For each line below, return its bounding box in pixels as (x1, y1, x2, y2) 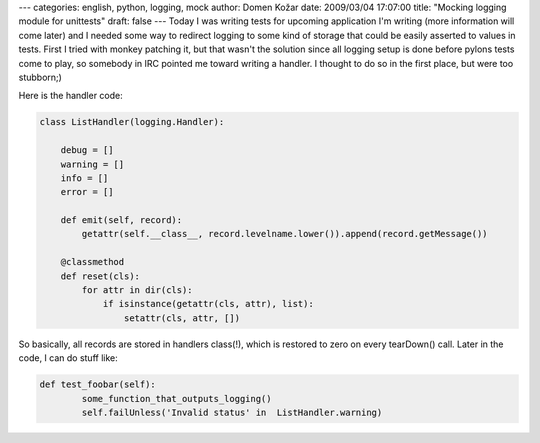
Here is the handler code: (18, 90, 124, 102)
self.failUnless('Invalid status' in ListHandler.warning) (81, 406, 383, 418)
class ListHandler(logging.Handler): (39, 116, 225, 128)
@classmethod (60, 256, 125, 268)
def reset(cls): (60, 270, 140, 282)
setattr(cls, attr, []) (123, 312, 240, 324)
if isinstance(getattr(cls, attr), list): (102, 298, 314, 310)
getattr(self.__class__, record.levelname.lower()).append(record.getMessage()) (81, 228, 489, 240)
